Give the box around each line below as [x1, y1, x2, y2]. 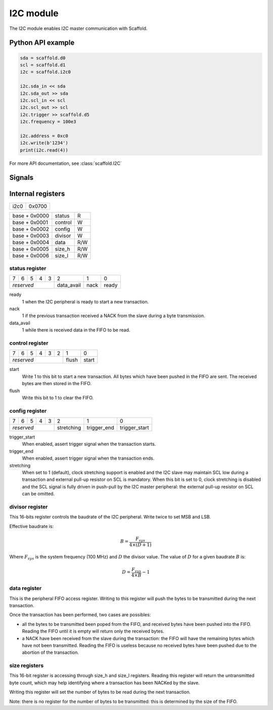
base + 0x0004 [12, 239, 50, 246]
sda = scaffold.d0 [20, 55, 66, 61]
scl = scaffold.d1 [20, 62, 66, 68]
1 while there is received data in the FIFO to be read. [22, 327, 130, 333]
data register [9, 585, 42, 592]
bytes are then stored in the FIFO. [22, 381, 92, 387]
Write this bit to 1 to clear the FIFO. [22, 394, 94, 400]
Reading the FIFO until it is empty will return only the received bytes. [22, 628, 164, 634]
